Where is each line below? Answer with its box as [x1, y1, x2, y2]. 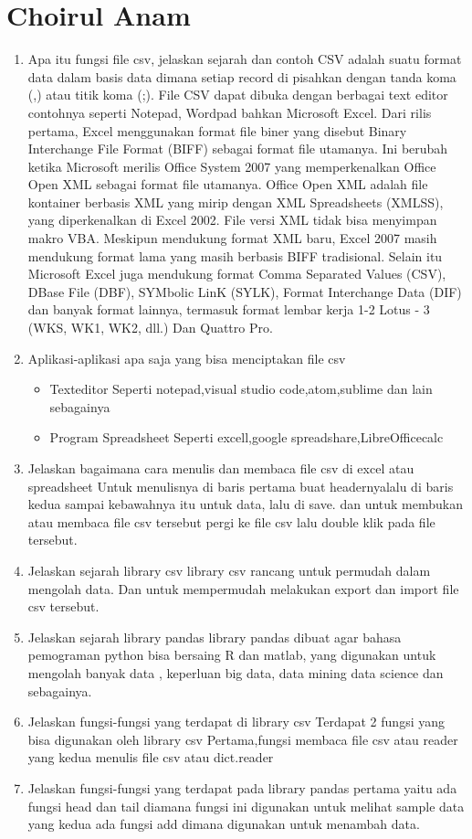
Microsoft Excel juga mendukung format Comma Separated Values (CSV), [27, 264, 446, 283]
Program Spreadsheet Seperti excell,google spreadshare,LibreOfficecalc [49, 428, 444, 447]
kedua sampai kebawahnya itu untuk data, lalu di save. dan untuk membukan [27, 494, 463, 514]
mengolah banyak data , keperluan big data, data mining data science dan [27, 663, 444, 682]
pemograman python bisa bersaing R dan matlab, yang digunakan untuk [27, 645, 436, 664]
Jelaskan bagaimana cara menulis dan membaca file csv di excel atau [27, 459, 414, 477]
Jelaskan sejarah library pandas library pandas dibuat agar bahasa [27, 627, 402, 646]
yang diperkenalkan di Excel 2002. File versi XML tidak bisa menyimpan [27, 210, 437, 229]
